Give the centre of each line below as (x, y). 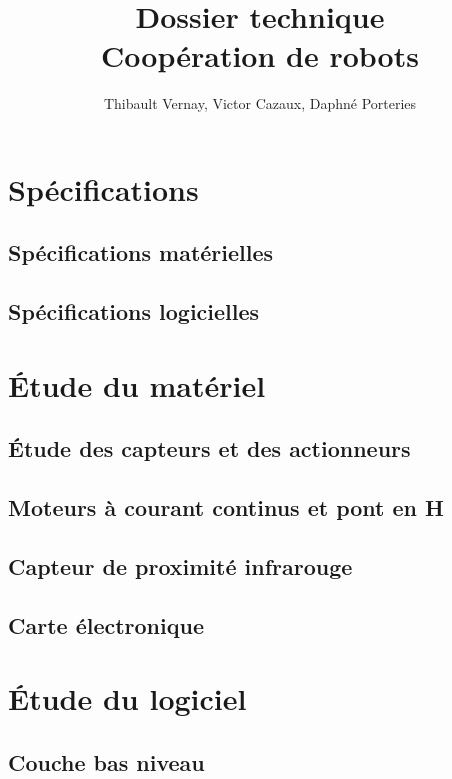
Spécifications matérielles (141, 252)
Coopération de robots (260, 55)
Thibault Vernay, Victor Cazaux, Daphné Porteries (260, 103)
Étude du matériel (137, 384)
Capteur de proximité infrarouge (180, 565)
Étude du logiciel (127, 698)
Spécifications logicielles (134, 311)
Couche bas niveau (106, 761)
